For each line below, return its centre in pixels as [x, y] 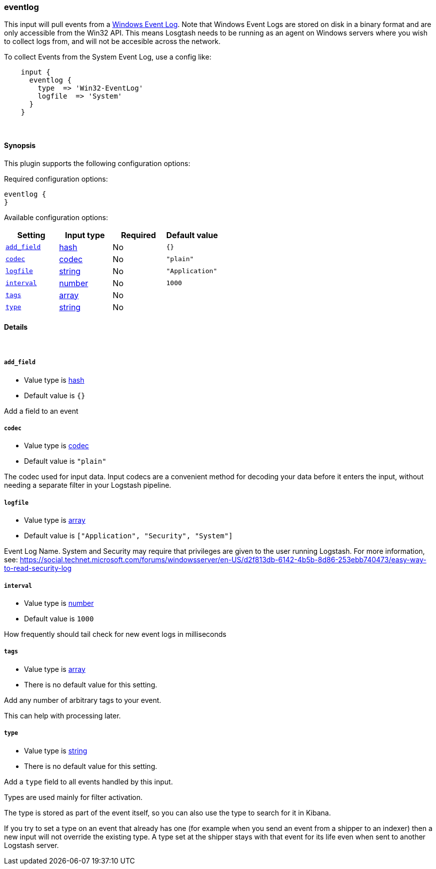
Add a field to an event [41, 411]
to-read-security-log [38, 568]
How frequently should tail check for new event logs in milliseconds [115, 634]
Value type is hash [54, 380]
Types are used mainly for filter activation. [73, 797]
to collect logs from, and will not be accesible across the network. [112, 42]
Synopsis [20, 145]
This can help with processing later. [62, 715]
